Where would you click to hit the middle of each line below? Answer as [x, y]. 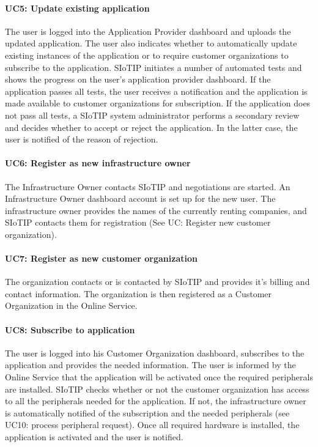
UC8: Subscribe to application [70, 329]
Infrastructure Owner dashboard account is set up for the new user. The [140, 198]
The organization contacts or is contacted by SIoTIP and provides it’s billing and [157, 282]
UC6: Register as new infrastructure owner [98, 163]
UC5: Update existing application [77, 8]
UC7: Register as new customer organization [101, 258]
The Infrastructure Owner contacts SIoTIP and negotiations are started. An [148, 186]
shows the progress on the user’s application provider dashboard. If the [138, 79]
